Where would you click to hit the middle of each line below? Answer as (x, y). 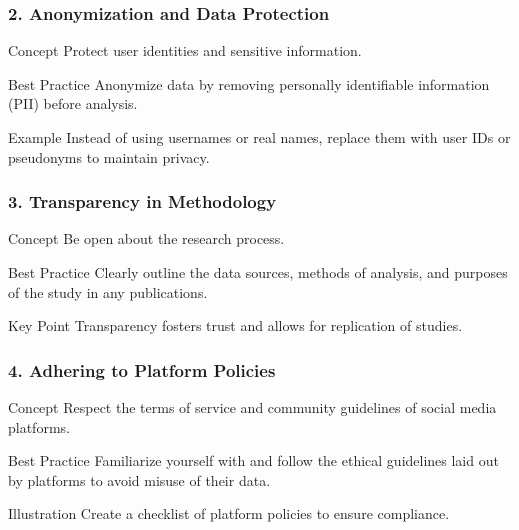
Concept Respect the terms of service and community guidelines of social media (252, 407)
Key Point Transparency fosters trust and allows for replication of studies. (235, 325)
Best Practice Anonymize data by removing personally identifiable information (249, 83)
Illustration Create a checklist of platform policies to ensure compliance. (229, 513)
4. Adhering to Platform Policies (142, 369)
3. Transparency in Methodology (142, 201)
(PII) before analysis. (73, 103)
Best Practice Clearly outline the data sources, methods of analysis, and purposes (258, 272)
